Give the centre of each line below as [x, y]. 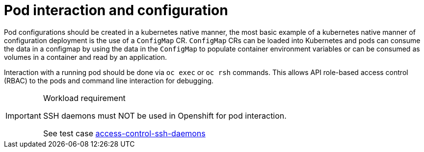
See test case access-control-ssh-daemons [124, 133]
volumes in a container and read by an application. [85, 57]
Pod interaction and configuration [116, 10]
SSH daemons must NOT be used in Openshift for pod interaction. [165, 115]
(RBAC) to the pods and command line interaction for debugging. [109, 80]
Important [23, 115]
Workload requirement [84, 98]
